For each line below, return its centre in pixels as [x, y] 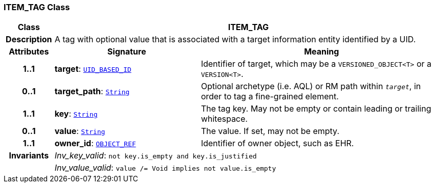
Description [29, 39]
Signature [127, 52]
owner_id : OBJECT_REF [95, 143]
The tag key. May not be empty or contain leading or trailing [316, 109]
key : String [76, 114]
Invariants [29, 156]
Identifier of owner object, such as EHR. [277, 143]
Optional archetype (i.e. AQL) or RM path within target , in [311, 86]
